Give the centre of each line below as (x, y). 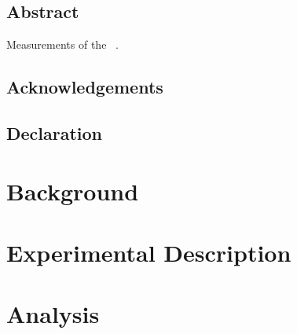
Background (73, 191)
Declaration (55, 132)
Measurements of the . (62, 44)
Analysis (53, 314)
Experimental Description (149, 252)
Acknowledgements (85, 87)
